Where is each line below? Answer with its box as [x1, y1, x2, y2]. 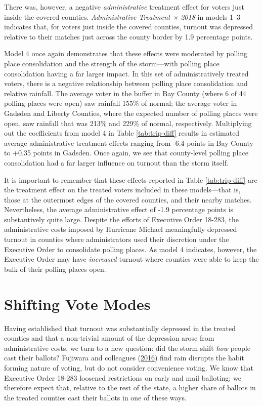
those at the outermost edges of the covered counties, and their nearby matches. [4, 194, 252, 205]
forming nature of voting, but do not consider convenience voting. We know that [4, 362, 253, 373]
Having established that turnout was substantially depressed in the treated [4, 322, 236, 333]
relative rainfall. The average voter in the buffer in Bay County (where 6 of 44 [4, 88, 246, 98]
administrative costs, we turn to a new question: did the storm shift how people [4, 342, 250, 353]
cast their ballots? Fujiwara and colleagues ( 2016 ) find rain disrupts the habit [4, 352, 244, 363]
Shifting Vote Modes [4, 293, 151, 314]
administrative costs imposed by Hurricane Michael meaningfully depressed [4, 224, 237, 234]
